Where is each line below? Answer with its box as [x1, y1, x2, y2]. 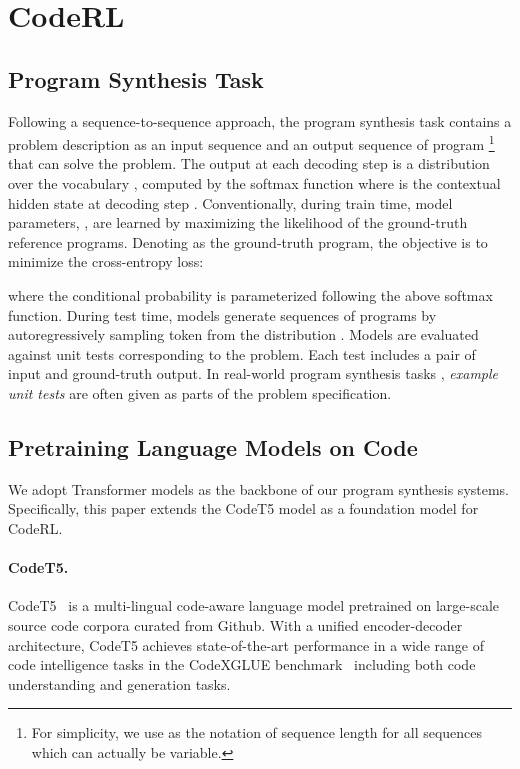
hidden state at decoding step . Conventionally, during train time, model [8, 192, 453, 213]
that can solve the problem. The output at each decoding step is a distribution [8, 153, 490, 174]
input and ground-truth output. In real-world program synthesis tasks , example [8, 363, 499, 384]
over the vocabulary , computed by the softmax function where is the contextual [8, 173, 501, 194]
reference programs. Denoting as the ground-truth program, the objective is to [8, 231, 488, 252]
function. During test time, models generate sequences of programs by [8, 304, 437, 325]
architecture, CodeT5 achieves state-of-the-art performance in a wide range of [8, 634, 484, 655]
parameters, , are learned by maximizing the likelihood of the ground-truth [8, 212, 468, 233]
